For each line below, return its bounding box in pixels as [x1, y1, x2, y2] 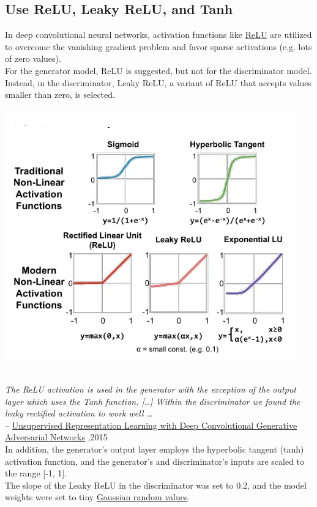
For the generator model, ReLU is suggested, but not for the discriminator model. [5, 64, 312, 76]
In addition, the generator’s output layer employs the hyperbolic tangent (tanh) [5, 442, 304, 455]
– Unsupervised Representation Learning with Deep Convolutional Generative [5, 418, 297, 431]
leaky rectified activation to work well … [5, 407, 153, 420]
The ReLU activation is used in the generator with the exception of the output [5, 382, 296, 395]
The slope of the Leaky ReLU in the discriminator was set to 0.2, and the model [5, 478, 307, 491]
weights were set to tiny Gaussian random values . [5, 490, 190, 503]
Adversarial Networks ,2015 [5, 431, 108, 443]
